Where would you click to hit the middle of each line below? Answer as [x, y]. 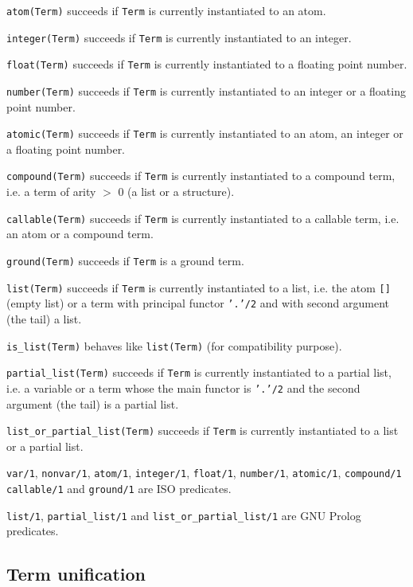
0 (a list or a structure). [176, 192]
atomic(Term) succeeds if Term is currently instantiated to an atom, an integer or [205, 133]
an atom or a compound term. [80, 234]
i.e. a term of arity [51, 192]
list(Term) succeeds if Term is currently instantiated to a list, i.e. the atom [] [199, 287]
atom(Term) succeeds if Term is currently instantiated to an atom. [166, 10]
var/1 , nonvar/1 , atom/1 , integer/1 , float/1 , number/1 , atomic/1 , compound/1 [204, 473]
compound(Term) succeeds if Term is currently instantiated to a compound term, [201, 176]
